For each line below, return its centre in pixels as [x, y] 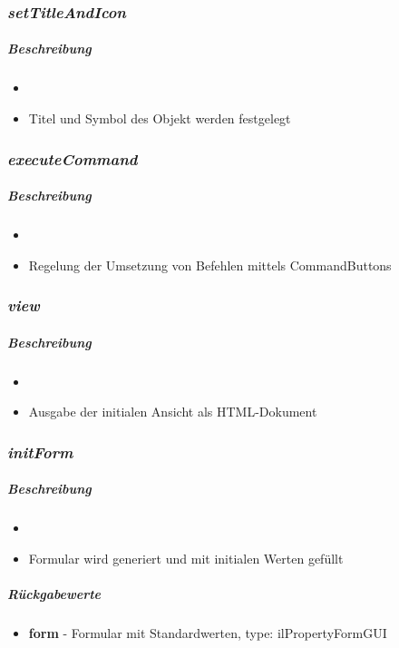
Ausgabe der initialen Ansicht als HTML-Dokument [173, 412]
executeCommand [73, 158]
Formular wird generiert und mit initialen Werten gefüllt [186, 558]
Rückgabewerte [54, 593]
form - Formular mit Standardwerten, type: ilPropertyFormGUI [208, 632]
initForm [40, 452]
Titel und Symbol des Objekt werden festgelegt [160, 118]
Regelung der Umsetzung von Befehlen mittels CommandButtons [210, 265]
